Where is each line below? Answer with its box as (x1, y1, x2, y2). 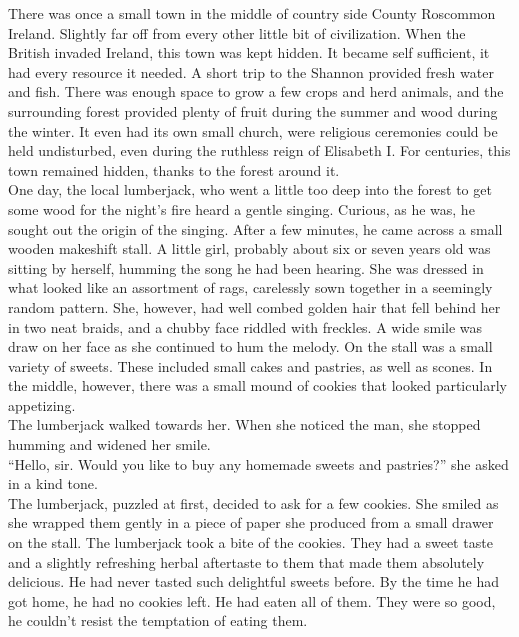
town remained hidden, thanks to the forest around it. (8, 159, 340, 180)
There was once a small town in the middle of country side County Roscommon (8, 3, 496, 23)
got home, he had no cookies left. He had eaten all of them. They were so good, (8, 590, 496, 611)
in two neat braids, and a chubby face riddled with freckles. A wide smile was (8, 316, 483, 337)
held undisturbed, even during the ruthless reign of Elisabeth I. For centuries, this (8, 140, 511, 161)
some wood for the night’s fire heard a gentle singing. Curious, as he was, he (8, 198, 475, 219)
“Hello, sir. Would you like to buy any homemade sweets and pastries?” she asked (8, 453, 509, 474)
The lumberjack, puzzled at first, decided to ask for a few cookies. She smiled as (8, 492, 499, 513)
